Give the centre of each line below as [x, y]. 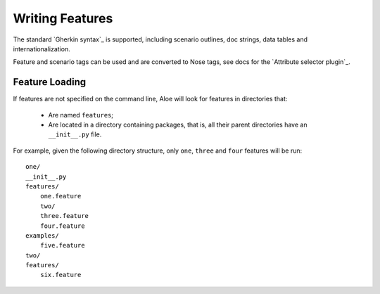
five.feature [62, 245]
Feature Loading [50, 82]
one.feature [61, 196]
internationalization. [42, 49]
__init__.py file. [75, 134]
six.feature [61, 275]
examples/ [42, 235]
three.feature [64, 216]
